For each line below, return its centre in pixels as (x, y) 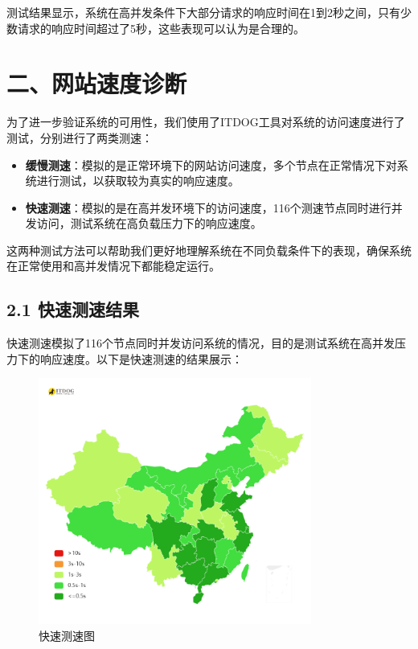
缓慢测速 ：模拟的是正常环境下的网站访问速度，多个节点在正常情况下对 (211, 164)
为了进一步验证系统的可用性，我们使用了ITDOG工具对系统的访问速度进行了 (206, 122)
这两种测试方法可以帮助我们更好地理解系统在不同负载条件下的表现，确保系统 (209, 250)
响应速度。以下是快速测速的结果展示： (141, 358)
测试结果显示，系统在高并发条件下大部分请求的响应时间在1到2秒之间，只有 (203, 12)
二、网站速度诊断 (97, 83)
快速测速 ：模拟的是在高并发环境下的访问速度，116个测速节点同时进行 (208, 207)
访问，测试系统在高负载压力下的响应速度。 (149, 223)
